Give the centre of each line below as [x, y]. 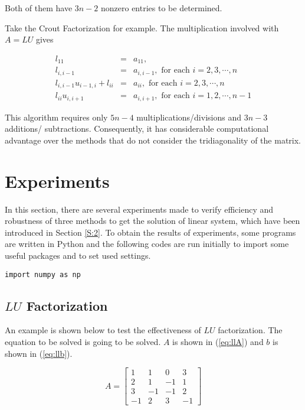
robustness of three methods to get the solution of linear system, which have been [152, 221]
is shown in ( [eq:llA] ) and [218, 342]
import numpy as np [43, 274]
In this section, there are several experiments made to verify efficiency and [139, 209]
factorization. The [250, 330]
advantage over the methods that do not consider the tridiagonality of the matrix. [153, 140]
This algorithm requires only [56, 117]
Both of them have [39, 8]
